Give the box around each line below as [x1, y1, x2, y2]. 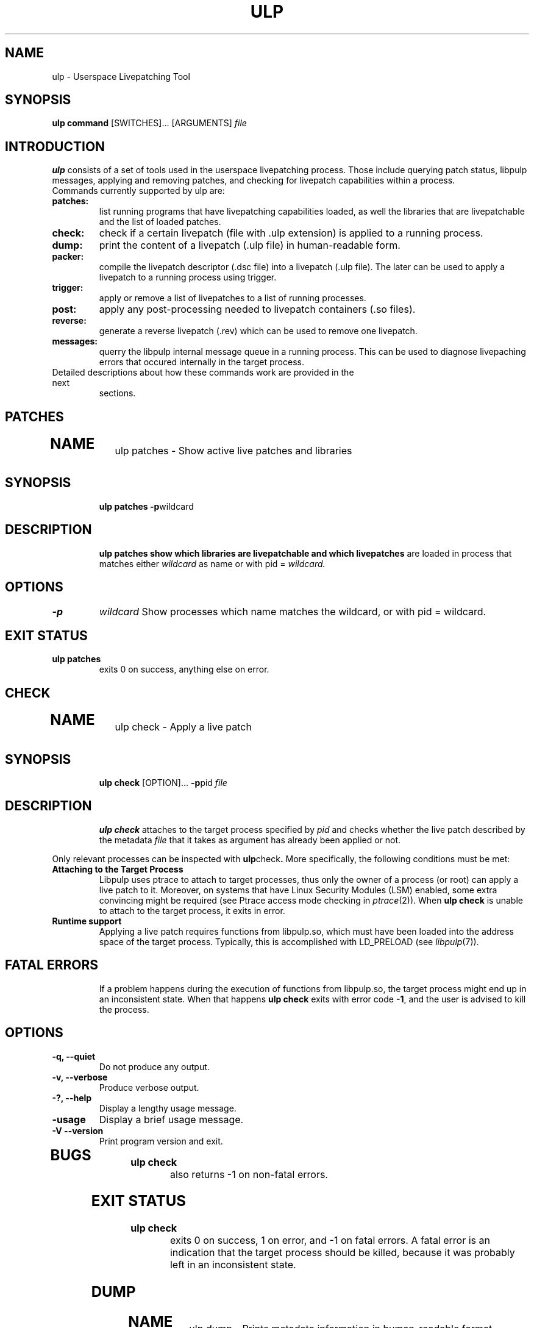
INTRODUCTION [5, 138, 105, 154]
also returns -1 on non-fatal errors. [169, 1168, 328, 1180]
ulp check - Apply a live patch [115, 721, 252, 734]
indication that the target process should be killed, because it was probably [169, 1246, 515, 1259]
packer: [52, 251, 84, 262]
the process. [99, 1004, 149, 1015]
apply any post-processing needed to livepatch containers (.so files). [99, 303, 416, 316]
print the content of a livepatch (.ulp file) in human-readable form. [99, 239, 400, 252]
